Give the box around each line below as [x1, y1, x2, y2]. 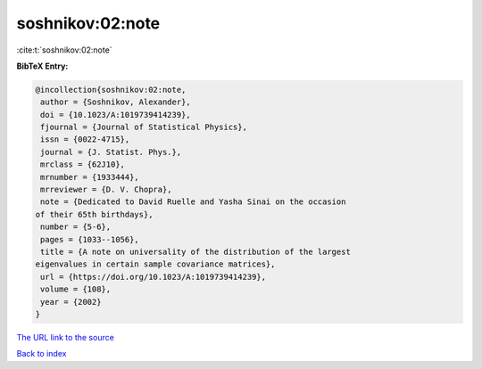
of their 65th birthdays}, [35, 209, 154, 219]
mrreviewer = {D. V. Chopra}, [40, 184, 173, 195]
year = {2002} [40, 297, 102, 307]
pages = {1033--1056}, [40, 234, 140, 244]
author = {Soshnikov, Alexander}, [40, 97, 191, 107]
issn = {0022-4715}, [40, 135, 130, 144]
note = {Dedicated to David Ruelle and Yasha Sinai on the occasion [40, 197, 346, 207]
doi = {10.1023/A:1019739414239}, [40, 110, 191, 119]
